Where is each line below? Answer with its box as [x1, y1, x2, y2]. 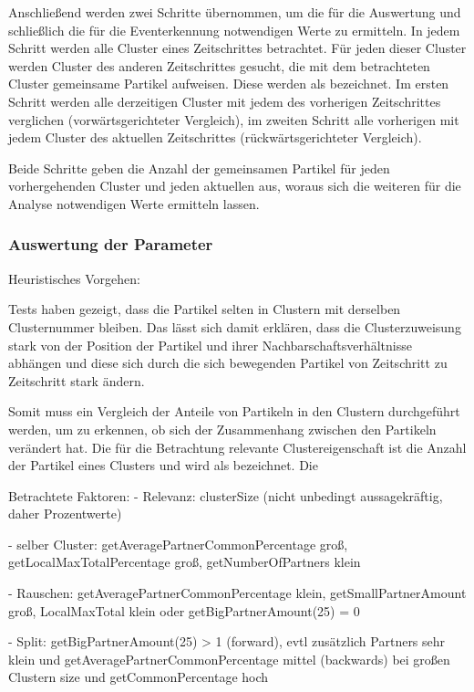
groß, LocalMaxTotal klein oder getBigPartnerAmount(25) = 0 [8, 601, 360, 620]
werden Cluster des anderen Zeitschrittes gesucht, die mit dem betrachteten [8, 56, 430, 75]
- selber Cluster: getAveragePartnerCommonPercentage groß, [8, 534, 348, 553]
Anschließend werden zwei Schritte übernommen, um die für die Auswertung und [8, 3, 461, 21]
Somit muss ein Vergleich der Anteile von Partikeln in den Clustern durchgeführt [8, 402, 460, 421]
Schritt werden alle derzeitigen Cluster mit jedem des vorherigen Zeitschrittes [8, 91, 441, 110]
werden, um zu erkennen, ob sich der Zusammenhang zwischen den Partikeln [8, 419, 437, 438]
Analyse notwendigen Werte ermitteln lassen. [8, 194, 260, 213]
